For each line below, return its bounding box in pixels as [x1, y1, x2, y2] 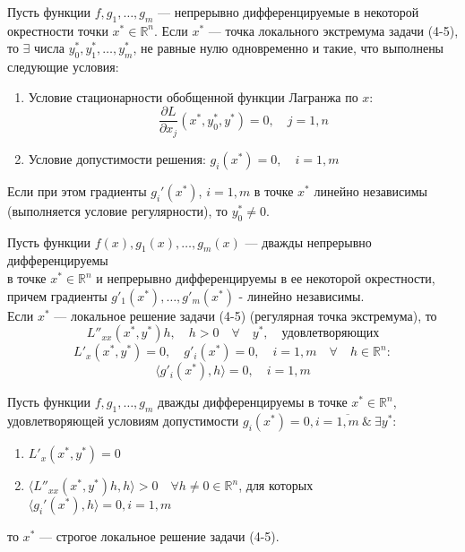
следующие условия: [7, 57, 119, 76]
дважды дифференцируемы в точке [158, 392, 348, 411]
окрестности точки [7, 21, 108, 39]
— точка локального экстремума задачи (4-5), [208, 21, 459, 39]
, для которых [238, 476, 314, 495]
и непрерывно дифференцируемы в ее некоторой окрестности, [96, 269, 435, 288]
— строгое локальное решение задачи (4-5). [39, 527, 280, 546]
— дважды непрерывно [245, 232, 372, 251]
